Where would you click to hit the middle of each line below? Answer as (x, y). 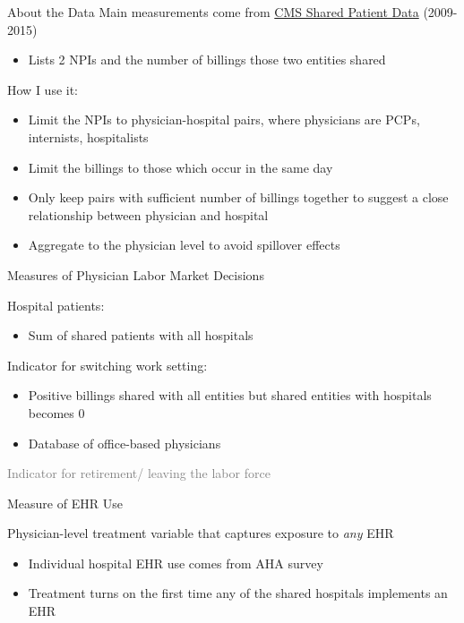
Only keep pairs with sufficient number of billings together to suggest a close (238, 197)
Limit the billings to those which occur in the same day (180, 167)
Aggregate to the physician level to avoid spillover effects (184, 245)
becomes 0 (56, 412)
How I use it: (43, 89)
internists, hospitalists (88, 137)
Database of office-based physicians (125, 443)
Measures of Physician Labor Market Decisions (136, 274)
